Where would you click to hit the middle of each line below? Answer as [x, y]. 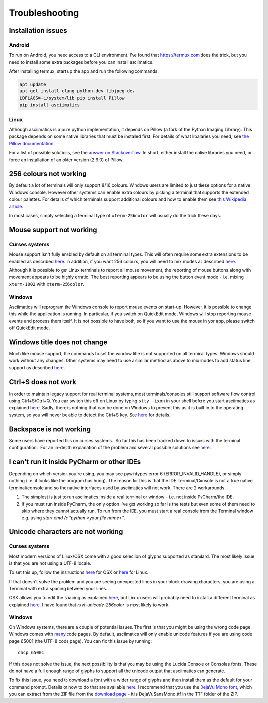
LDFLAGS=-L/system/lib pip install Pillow [72, 98]
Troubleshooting [44, 13]
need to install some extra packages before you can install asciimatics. [81, 62]
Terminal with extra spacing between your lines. [58, 589]
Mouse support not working [53, 229]
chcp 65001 [31, 653]
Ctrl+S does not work [43, 382]
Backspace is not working [50, 429]
